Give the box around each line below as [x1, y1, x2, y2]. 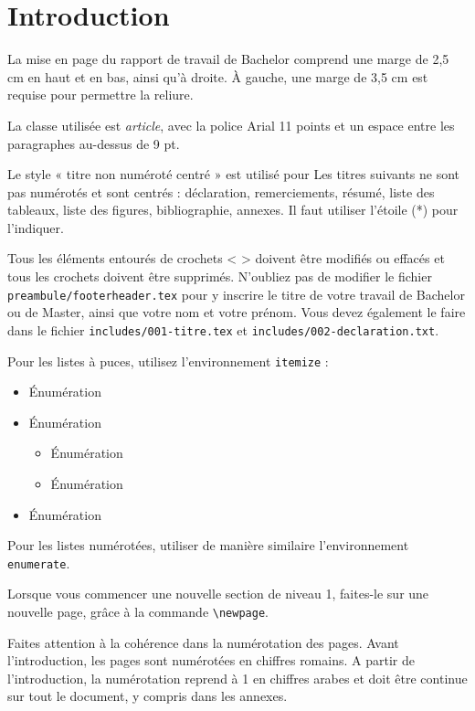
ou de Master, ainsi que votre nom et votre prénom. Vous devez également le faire [7, 302, 466, 322]
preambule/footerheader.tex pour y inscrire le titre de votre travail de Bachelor [7, 284, 465, 303]
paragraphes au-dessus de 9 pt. [7, 133, 180, 153]
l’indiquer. [7, 218, 64, 237]
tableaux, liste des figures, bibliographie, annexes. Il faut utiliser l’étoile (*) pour [7, 200, 459, 219]
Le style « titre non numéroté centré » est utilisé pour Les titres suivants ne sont [7, 164, 460, 184]
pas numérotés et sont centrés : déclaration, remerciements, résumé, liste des [7, 182, 435, 201]
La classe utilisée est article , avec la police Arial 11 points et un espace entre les [7, 115, 455, 134]
